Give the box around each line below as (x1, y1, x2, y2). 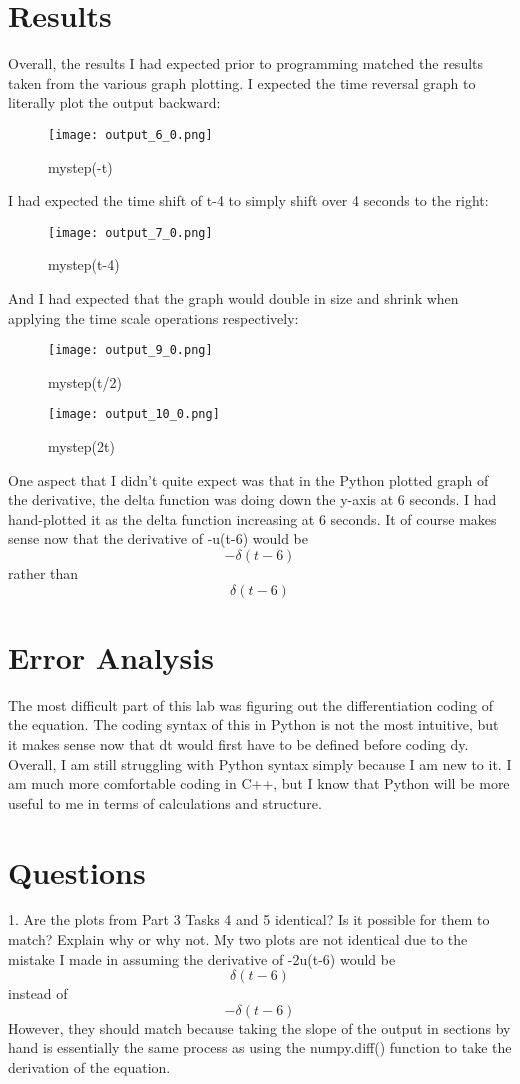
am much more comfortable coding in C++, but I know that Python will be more (8, 773, 510, 794)
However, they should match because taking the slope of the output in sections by (8, 1017, 511, 1038)
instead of (8, 983, 68, 1004)
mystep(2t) (48, 436, 115, 457)
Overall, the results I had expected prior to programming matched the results (8, 53, 484, 74)
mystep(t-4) (48, 254, 120, 275)
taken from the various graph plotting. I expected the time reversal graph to (8, 72, 476, 93)
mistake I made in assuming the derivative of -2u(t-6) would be (8, 948, 396, 969)
